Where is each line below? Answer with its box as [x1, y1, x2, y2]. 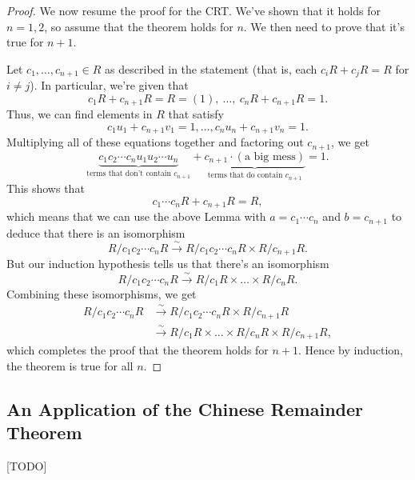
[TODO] [6, 457, 47, 474]
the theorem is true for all [6, 357, 134, 374]
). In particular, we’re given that [30, 77, 189, 94]
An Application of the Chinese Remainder [6, 396, 363, 421]
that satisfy [168, 106, 224, 122]
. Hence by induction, [297, 341, 403, 358]
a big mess [244, 150, 296, 162]
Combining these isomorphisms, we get [6, 285, 197, 302]
